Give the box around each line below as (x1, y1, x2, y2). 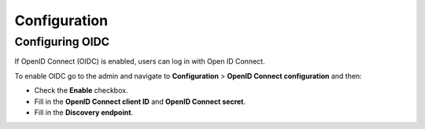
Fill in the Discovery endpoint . (34, 107, 134, 117)
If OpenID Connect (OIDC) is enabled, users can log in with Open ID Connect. (14, 57, 265, 66)
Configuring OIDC (14, 35, 110, 49)
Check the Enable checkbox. (34, 86, 128, 95)
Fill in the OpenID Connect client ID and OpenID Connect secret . (34, 97, 246, 106)
